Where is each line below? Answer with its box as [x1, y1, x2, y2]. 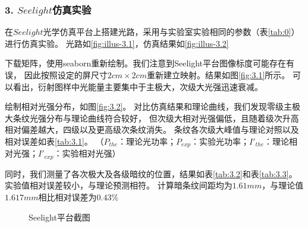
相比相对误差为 [38, 191, 97, 203]
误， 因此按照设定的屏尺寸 [5, 69, 108, 81]
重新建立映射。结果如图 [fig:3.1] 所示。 [146, 69, 290, 81]
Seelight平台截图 [29, 210, 90, 223]
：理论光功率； [118, 135, 177, 147]
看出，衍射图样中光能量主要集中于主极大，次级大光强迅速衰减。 [12, 80, 263, 92]
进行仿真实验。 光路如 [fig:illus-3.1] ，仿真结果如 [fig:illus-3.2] [5, 37, 229, 49]
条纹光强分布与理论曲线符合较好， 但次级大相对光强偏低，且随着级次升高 [12, 111, 299, 124]
